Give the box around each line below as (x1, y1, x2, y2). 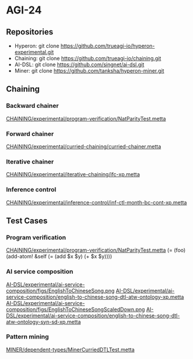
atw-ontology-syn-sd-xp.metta (6, 318, 81, 325)
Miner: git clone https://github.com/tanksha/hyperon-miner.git (14, 67, 165, 74)
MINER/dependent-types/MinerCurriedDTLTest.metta (6, 346, 135, 353)
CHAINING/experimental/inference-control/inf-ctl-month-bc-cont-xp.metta (6, 199, 187, 206)
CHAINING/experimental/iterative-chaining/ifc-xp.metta (6, 171, 140, 178)
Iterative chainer (6, 158, 54, 166)
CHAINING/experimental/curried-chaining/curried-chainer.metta (6, 143, 161, 150)
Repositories (6, 27, 54, 37)
